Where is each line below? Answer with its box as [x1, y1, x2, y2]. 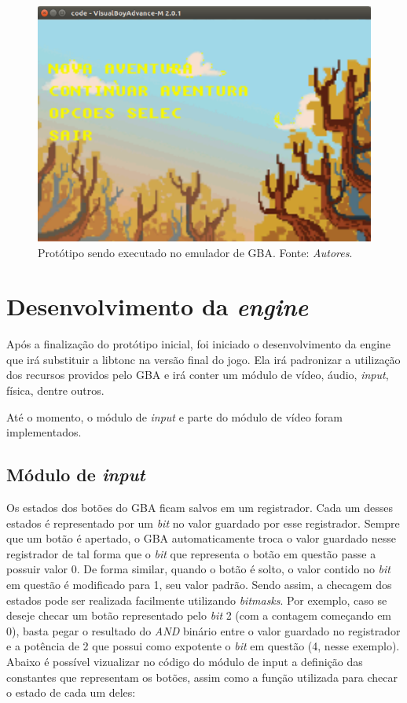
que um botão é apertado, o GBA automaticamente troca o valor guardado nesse [6, 530, 397, 547]
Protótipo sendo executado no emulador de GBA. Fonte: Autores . [38, 244, 353, 260]
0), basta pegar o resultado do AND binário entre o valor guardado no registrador [6, 622, 401, 639]
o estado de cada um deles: [6, 684, 136, 701]
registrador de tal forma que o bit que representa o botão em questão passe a [6, 545, 376, 561]
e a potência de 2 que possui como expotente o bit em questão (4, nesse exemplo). [6, 638, 400, 654]
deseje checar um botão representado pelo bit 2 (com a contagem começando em [6, 607, 392, 624]
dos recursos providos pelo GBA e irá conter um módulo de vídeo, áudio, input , [6, 366, 389, 383]
